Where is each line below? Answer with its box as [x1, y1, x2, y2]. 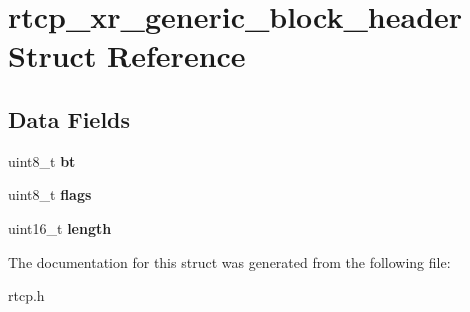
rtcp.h [8, 285, 45, 306]
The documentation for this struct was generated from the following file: [8, 251, 451, 272]
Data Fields [8, 103, 131, 134]
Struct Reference [8, 35, 246, 76]
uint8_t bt [8, 150, 76, 171]
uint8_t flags [8, 184, 92, 205]
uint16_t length [8, 217, 112, 238]
